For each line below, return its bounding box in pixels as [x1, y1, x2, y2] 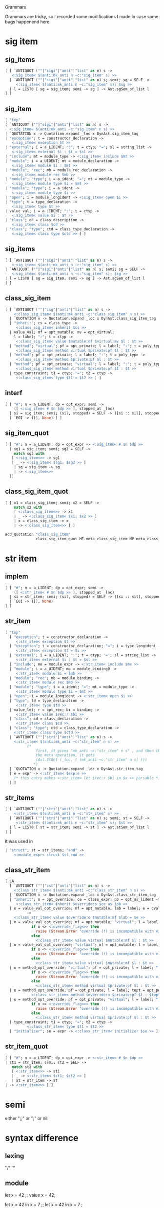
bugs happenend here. [5, 19, 51, 24]
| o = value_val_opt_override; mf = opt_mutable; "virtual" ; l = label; [9, 920, 161, 925]
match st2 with [11, 1064, 42, 1070]
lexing [5, 1152, 24, 1160]
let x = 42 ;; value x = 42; [5, 1192, 56, 1198]
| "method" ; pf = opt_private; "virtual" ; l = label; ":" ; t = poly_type [9, 362, 163, 366]
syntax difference [5, 1133, 79, 1143]
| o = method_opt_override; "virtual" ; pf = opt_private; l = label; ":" [9, 965, 163, 970]
